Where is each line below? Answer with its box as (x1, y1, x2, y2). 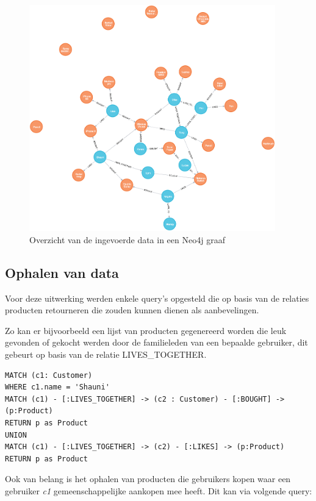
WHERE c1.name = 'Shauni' (5, 383, 110, 392)
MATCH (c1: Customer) (5, 371, 93, 380)
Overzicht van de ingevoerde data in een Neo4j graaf (29, 233, 225, 246)
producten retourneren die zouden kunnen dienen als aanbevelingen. (5, 304, 259, 316)
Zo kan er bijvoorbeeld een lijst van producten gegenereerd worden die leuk (5, 324, 287, 336)
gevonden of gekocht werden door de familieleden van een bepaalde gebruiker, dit (5, 336, 308, 349)
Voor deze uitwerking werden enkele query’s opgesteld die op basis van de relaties (5, 291, 309, 304)
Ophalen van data (5, 263, 119, 282)
